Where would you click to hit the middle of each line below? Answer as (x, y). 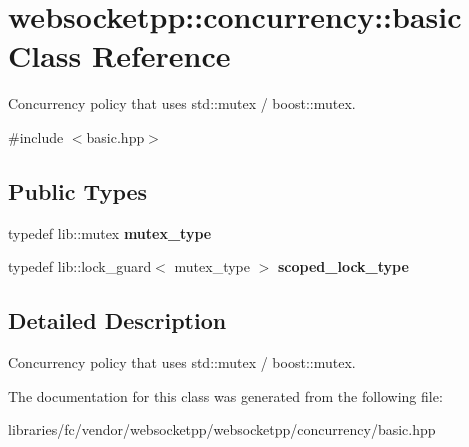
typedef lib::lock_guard (80, 266)
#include (36, 136)
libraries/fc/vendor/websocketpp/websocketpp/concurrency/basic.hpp (222, 429)
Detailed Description (117, 320)
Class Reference (119, 55)
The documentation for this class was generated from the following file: (225, 395)
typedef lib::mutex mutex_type (110, 232)
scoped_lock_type (343, 266)
